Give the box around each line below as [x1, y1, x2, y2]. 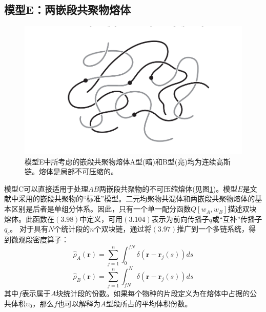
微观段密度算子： [11, 234, 69, 245]
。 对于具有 [10, 223, 48, 234]
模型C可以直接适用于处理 [4, 183, 89, 194]
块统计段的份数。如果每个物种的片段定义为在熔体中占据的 [56, 288, 250, 299]
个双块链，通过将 [94, 223, 152, 234]
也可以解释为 [57, 298, 101, 308]
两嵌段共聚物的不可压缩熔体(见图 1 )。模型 [99, 183, 238, 194]
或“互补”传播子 [212, 213, 262, 224]
